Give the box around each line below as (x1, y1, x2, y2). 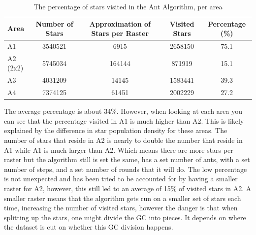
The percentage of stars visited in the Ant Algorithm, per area (33, 1, 223, 11)
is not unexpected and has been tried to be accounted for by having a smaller (4, 173, 238, 184)
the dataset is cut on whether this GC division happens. (4, 222, 173, 232)
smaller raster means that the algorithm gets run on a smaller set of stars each (4, 193, 241, 203)
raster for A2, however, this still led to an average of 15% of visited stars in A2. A (4, 183, 252, 193)
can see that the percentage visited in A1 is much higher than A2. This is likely (4, 115, 244, 126)
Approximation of (89, 18, 151, 29)
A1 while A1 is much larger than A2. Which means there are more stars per (4, 144, 233, 155)
